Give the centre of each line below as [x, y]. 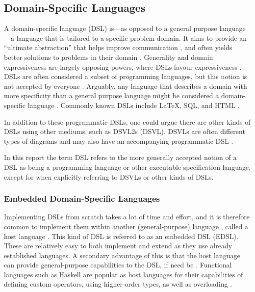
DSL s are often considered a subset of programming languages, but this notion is [126, 76]
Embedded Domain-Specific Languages [82, 199]
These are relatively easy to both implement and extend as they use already [118, 246]
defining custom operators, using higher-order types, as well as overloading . [118, 284]
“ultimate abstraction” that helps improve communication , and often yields [118, 47]
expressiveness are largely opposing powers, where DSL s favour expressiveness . [123, 66]
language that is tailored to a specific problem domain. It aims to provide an [132, 38]
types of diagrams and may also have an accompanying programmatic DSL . [119, 141]
